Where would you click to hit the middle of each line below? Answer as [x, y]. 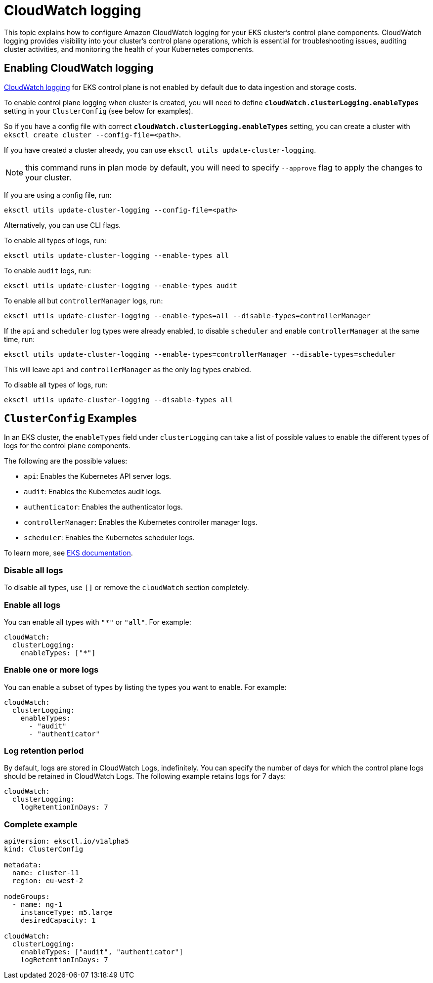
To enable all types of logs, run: [55, 240]
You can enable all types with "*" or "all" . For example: [98, 622]
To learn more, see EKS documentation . [68, 553]
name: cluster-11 [45, 873]
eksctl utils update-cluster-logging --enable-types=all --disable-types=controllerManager [187, 316]
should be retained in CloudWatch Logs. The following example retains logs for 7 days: [145, 776]
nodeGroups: [27, 897]
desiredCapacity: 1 [58, 920]
